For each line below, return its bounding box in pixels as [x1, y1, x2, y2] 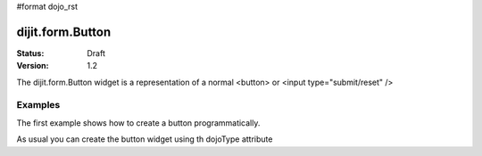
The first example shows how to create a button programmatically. [16, 117, 261, 128]
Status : [16, 47, 45, 58]
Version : [16, 61, 49, 71]
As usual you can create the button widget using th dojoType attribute [16, 134, 273, 144]
